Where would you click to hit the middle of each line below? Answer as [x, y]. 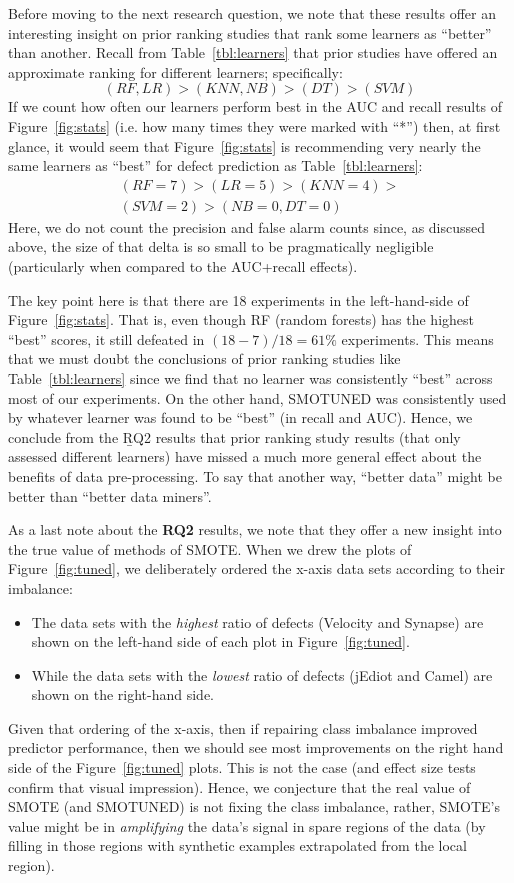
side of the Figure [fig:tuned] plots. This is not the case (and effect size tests [242, 767]
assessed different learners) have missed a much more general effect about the [245, 456]
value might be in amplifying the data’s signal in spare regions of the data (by [247, 825]
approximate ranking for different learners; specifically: [175, 71]
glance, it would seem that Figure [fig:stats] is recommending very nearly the [244, 145]
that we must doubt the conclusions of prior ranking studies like [204, 358]
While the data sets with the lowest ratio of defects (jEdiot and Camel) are [262, 674]
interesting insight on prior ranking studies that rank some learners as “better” [250, 32]
